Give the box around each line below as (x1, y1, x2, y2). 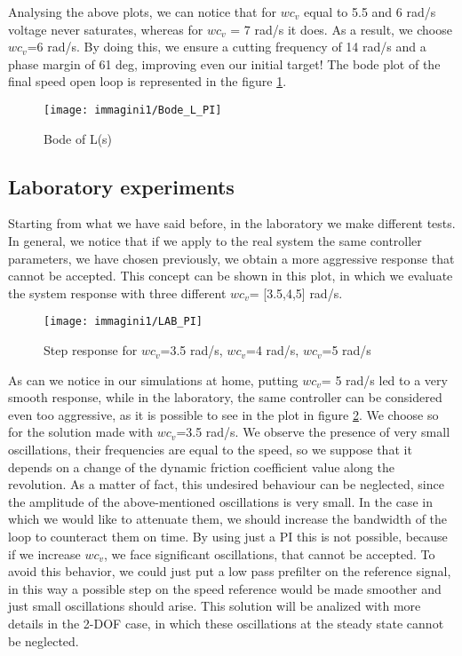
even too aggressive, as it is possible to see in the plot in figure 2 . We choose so (8, 405, 439, 423)
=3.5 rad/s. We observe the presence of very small (176, 423, 450, 441)
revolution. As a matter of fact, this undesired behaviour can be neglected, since (8, 475, 444, 494)
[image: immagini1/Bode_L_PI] (44, 103, 222, 116)
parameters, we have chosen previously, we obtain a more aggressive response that (8, 249, 455, 267)
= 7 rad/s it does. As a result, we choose (230, 20, 452, 38)
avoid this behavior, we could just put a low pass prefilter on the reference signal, (8, 562, 451, 581)
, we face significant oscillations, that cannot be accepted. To (104, 544, 435, 563)
